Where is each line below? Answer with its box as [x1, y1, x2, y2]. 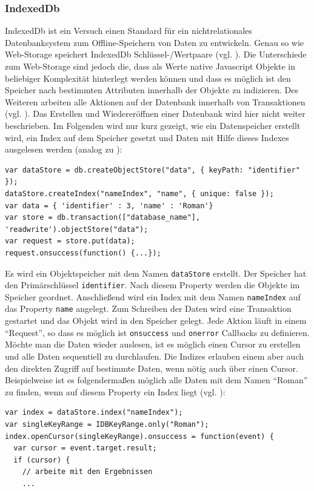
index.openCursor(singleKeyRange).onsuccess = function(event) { [5, 432, 274, 441]
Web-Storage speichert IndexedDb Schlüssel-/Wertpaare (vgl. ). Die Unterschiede [5, 48, 307, 61]
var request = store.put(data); [5, 237, 135, 246]
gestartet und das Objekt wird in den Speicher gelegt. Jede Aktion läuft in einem [5, 314, 307, 327]
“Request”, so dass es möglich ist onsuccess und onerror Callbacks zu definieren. [5, 326, 310, 338]
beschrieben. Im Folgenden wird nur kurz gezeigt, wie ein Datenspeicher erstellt [5, 119, 301, 131]
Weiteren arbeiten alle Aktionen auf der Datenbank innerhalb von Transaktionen [5, 95, 306, 108]
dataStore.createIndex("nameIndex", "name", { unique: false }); [5, 189, 274, 198]
